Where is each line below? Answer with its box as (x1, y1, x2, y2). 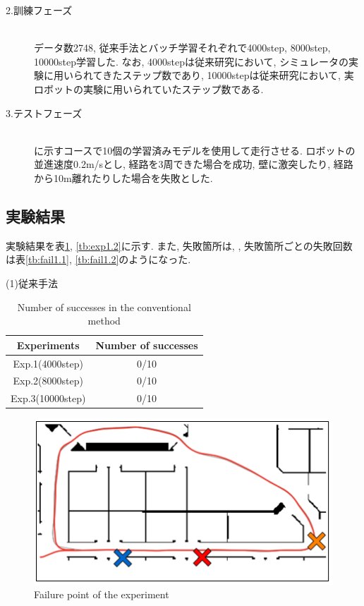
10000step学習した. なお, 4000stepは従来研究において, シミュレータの (34, 54, 348, 68)
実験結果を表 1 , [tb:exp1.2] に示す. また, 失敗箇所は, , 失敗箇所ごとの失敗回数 (6, 238, 353, 253)
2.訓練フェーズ (6, 3, 73, 17)
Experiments (16, 337, 80, 352)
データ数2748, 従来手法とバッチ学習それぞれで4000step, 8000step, (34, 40, 331, 55)
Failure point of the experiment (34, 587, 169, 602)
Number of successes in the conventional (17, 299, 191, 314)
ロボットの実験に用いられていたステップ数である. (34, 81, 264, 96)
